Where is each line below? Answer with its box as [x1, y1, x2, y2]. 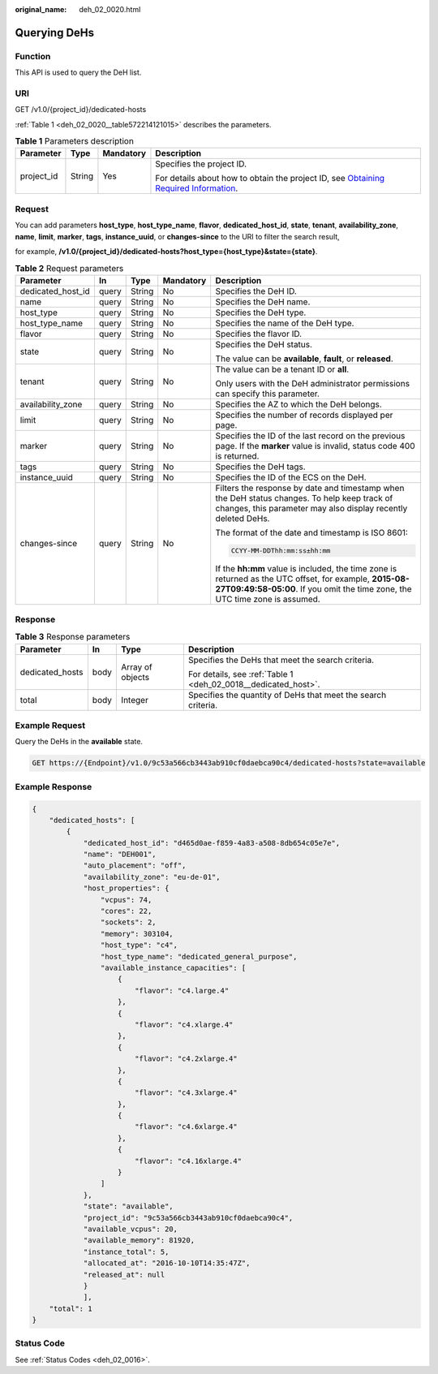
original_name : [15, 5, 67, 14]
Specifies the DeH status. [215, 338, 312, 350]
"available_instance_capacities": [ [100, 963, 247, 972]
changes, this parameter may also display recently [215, 502, 408, 514]
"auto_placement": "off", [83, 861, 187, 870]
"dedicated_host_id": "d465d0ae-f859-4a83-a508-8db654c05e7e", [83, 838, 341, 847]
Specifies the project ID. [155, 158, 247, 170]
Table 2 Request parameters [15, 262, 124, 274]
